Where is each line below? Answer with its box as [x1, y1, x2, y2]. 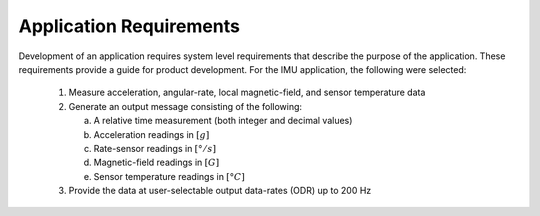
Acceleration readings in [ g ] [93, 128, 210, 140]
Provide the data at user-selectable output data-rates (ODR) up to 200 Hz [68, 185, 372, 197]
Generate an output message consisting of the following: [68, 100, 303, 112]
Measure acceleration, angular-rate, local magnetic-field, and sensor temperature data [68, 86, 426, 99]
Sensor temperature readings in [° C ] [93, 170, 245, 182]
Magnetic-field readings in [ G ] [93, 156, 220, 169]
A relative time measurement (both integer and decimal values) [93, 115, 353, 127]
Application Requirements [18, 15, 240, 37]
